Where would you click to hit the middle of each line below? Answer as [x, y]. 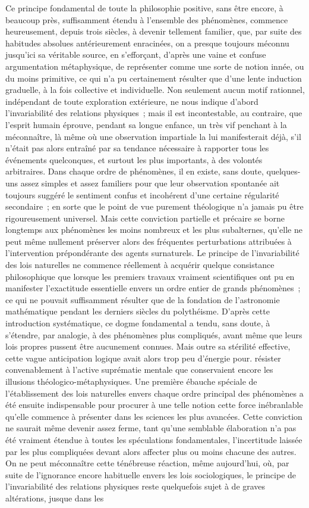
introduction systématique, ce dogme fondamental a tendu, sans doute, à [138, 323]
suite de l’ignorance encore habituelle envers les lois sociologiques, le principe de [151, 474]
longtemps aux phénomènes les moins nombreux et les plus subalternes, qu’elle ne [154, 230]
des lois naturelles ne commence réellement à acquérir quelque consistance [140, 265]
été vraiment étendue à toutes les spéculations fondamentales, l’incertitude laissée [154, 439]
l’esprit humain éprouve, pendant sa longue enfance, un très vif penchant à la [146, 124]
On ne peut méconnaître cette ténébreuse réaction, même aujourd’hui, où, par [147, 463]
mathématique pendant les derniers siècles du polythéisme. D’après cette [138, 311]
